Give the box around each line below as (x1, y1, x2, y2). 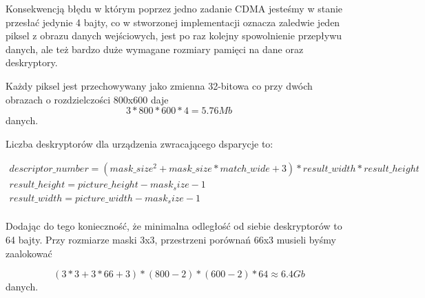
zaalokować (6, 246, 52, 260)
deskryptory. (6, 55, 58, 70)
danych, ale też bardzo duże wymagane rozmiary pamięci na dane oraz (6, 41, 304, 56)
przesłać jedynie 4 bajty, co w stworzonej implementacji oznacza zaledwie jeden (6, 14, 340, 29)
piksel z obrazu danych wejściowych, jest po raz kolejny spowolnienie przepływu (6, 28, 342, 43)
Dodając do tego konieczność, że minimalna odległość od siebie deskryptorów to (6, 219, 342, 233)
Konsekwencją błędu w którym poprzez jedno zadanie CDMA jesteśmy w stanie (6, 1, 343, 15)
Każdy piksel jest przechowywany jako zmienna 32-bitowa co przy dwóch (6, 78, 313, 92)
